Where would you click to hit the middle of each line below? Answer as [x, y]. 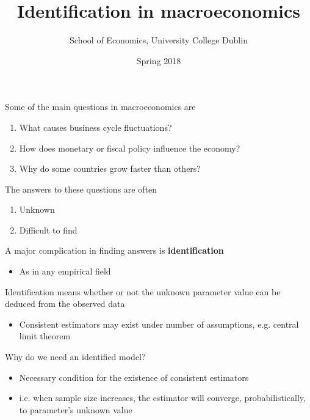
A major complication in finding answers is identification [114, 250]
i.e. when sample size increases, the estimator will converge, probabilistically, [162, 398]
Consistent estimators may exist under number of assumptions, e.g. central [159, 324]
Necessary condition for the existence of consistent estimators [134, 377]
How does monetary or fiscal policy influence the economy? [130, 148]
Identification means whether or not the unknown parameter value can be [143, 291]
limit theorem [45, 336]
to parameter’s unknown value [76, 409]
